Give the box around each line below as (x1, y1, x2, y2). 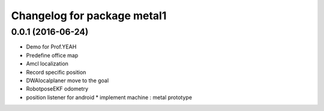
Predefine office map (26, 52, 79, 59)
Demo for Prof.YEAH (26, 43, 77, 50)
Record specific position (26, 68, 86, 76)
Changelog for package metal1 (11, 9, 167, 22)
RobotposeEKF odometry (26, 85, 89, 92)
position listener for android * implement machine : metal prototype (26, 94, 192, 101)
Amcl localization (26, 60, 69, 67)
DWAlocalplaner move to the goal (26, 77, 109, 84)
